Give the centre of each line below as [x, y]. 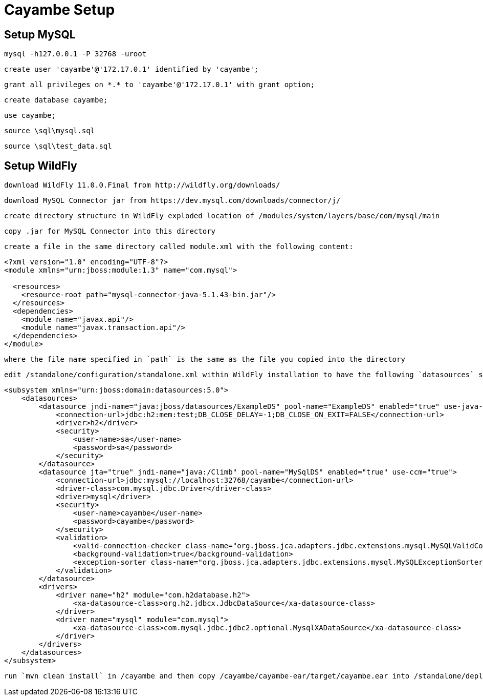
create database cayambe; [56, 100]
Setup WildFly [41, 166]
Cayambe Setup [60, 10]
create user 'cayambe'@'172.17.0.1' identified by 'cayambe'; [131, 69]
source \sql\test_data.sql [58, 146]
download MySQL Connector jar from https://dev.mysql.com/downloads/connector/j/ [172, 201]
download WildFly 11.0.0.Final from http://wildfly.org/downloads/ [142, 185]
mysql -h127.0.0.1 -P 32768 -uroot [75, 54]
